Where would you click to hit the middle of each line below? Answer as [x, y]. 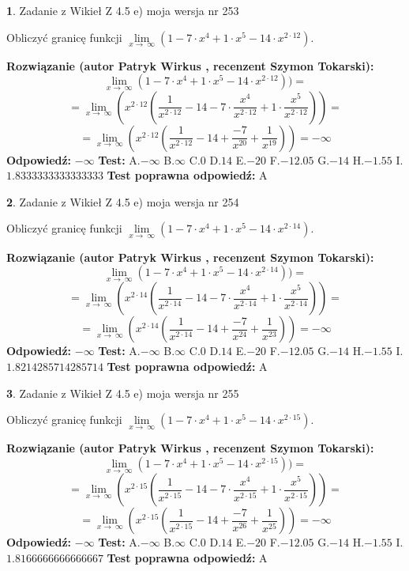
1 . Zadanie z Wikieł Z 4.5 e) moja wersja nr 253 [123, 10]
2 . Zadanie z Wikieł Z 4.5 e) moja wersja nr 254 [123, 201]
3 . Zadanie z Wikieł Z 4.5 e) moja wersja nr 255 [123, 393]
